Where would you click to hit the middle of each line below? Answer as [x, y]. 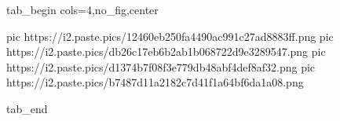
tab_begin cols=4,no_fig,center [82, 9]
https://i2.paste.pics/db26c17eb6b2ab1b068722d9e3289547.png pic [166, 51]
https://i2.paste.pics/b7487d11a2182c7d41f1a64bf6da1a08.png [155, 82]
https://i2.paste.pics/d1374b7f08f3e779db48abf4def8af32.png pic [161, 66]
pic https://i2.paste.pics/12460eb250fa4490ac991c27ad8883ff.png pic [170, 36]
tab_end [27, 108]
